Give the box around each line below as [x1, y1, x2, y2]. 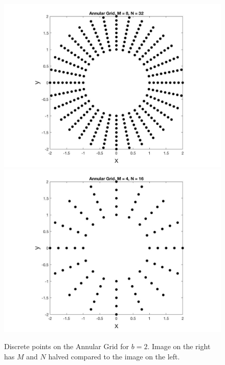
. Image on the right [147, 341, 211, 352]
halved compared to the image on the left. [48, 351, 180, 361]
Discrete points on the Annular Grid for [4, 341, 129, 352]
